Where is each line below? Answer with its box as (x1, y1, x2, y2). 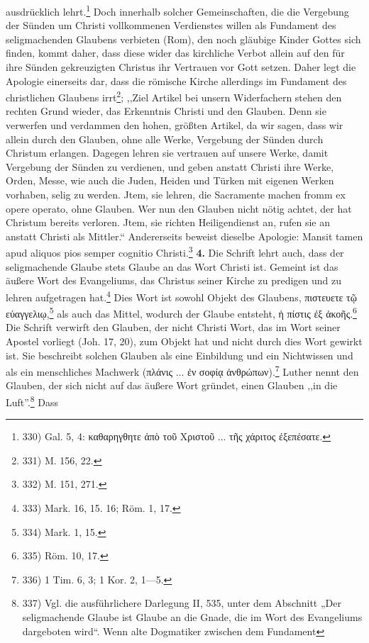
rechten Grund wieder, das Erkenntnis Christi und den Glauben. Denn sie (6, 104, 326, 118)
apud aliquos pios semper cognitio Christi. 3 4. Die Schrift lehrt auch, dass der (6, 243, 344, 260)
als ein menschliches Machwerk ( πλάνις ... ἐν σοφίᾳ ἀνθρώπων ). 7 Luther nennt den (6, 362, 359, 379)
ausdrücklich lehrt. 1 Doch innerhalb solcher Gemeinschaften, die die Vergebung (6, 2, 349, 18)
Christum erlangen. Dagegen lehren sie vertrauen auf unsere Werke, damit (6, 145, 329, 160)
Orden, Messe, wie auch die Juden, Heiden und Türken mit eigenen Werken (6, 173, 334, 188)
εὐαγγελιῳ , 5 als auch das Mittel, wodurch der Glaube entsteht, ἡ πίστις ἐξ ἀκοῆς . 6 (6, 304, 357, 320)
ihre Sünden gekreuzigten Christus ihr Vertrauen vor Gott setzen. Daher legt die (6, 60, 356, 74)
